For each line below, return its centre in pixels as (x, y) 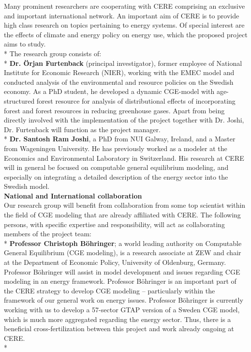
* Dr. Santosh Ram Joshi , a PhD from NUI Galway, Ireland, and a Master (120, 139)
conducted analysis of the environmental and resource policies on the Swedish (119, 82)
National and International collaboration (73, 195)
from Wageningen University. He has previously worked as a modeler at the (116, 148)
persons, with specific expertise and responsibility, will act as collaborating (114, 224)
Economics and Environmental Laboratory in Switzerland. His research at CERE (124, 158)
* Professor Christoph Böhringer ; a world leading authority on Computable (123, 243)
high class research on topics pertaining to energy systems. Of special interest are (124, 25)
